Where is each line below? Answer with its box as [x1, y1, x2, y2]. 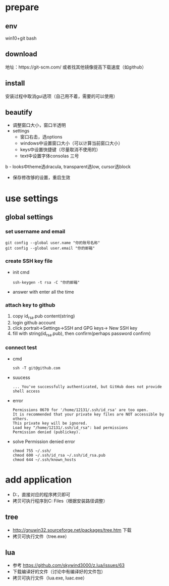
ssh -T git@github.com [12, 365, 61, 370]
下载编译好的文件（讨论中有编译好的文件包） [12, 569, 106, 575]
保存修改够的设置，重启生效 [12, 175, 71, 181]
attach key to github [5, 301, 55, 308]
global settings [5, 213, 53, 222]
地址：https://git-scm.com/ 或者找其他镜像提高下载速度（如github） [5, 64, 147, 70]
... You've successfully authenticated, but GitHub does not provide [12, 384, 162, 389]
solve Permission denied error [12, 438, 76, 444]
